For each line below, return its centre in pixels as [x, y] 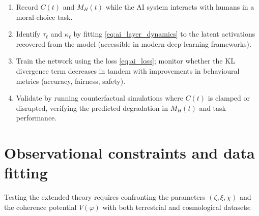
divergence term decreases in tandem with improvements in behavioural [128, 70]
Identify [28, 34]
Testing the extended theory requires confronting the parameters [105, 197]
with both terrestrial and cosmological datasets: [177, 207]
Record [27, 7]
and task [212, 107]
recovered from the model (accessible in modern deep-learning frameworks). [134, 43]
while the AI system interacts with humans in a [180, 7]
